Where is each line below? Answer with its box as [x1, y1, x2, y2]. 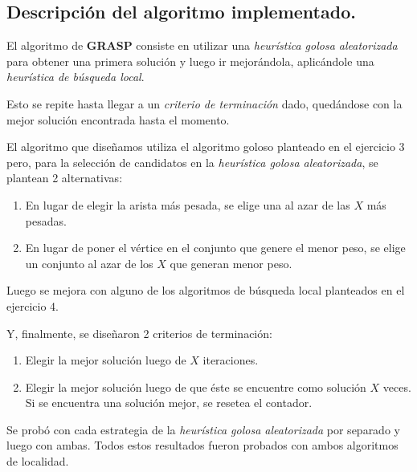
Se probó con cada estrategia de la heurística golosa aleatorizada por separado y [6, 421, 400, 437]
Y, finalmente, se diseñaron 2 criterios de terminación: [6, 324, 272, 341]
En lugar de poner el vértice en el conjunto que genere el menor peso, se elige [25, 239, 406, 256]
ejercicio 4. [6, 297, 59, 314]
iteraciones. [202, 352, 259, 368]
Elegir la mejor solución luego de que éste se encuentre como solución [25, 378, 366, 395]
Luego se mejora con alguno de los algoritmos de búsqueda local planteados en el [6, 282, 405, 299]
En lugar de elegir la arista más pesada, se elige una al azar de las [25, 196, 350, 213]
